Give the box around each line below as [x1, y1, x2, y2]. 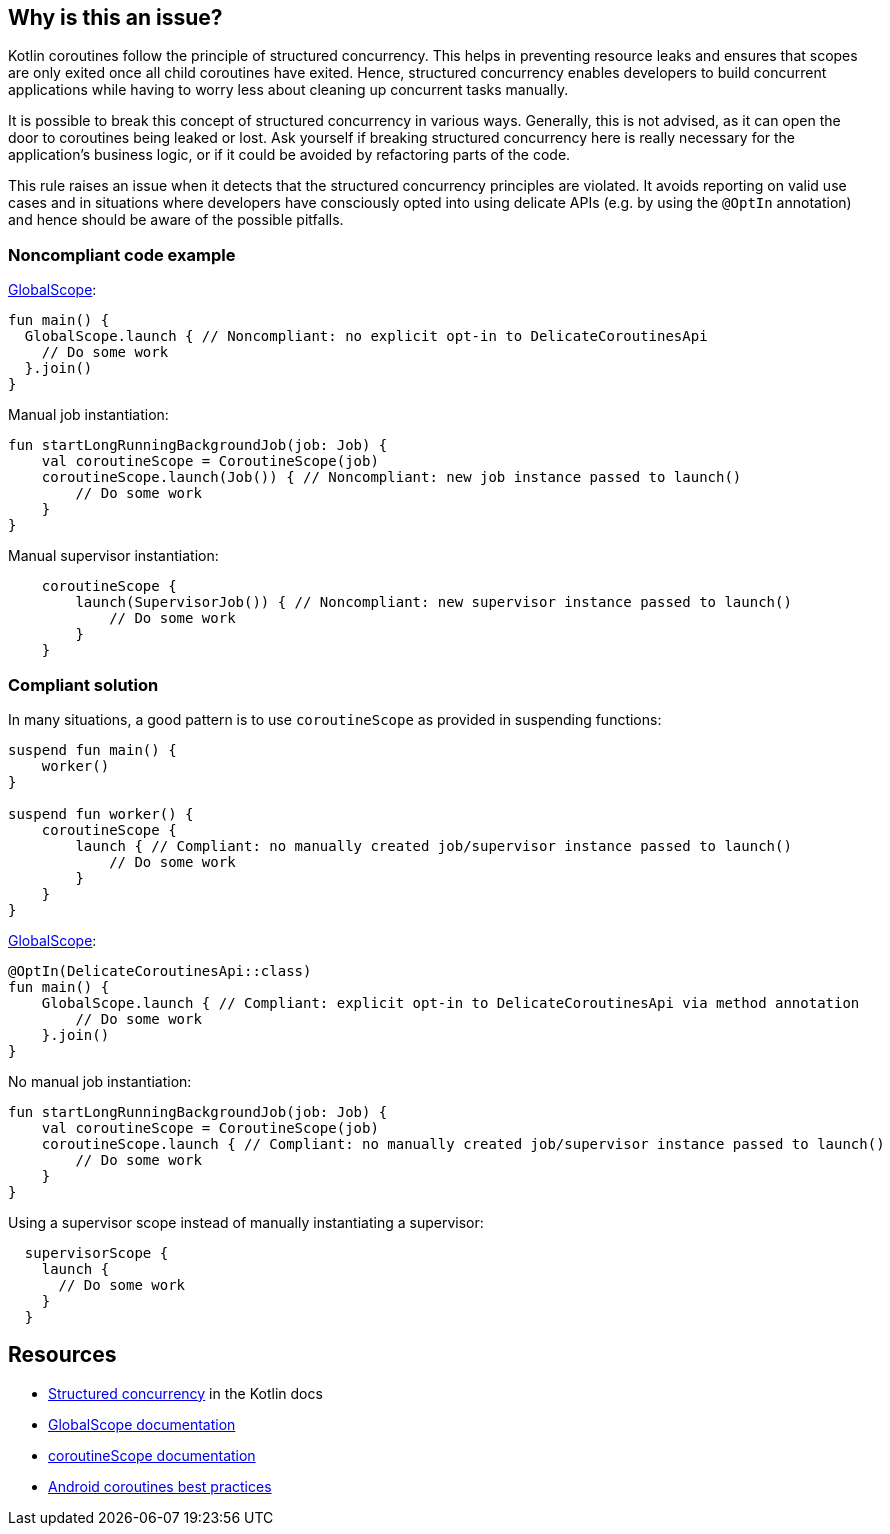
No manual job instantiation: [8, 1072, 192, 1090]
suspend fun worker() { [8, 805, 194, 822]
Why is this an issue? [8, 5, 223, 30]
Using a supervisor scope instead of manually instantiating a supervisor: [8, 1213, 484, 1231]
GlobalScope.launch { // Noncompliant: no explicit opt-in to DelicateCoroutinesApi [24, 328, 708, 345]
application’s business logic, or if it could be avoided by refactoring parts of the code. [8, 146, 571, 164]
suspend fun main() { [8, 741, 177, 758]
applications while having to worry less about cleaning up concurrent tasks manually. [8, 81, 569, 99]
